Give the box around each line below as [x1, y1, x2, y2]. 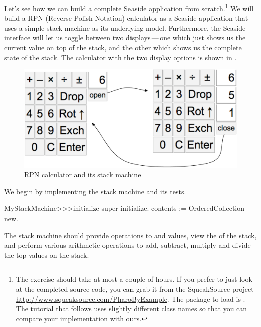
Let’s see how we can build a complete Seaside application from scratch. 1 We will [4, 2, 254, 13]
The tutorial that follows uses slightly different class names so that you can [16, 303, 247, 314]
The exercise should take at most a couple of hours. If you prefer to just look [16, 274, 252, 284]
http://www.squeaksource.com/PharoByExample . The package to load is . [16, 293, 245, 304]
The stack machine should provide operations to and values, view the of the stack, [4, 230, 257, 240]
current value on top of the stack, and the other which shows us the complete [4, 42, 242, 53]
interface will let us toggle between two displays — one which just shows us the [4, 32, 246, 43]
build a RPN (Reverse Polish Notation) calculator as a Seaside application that [4, 13, 248, 23]
